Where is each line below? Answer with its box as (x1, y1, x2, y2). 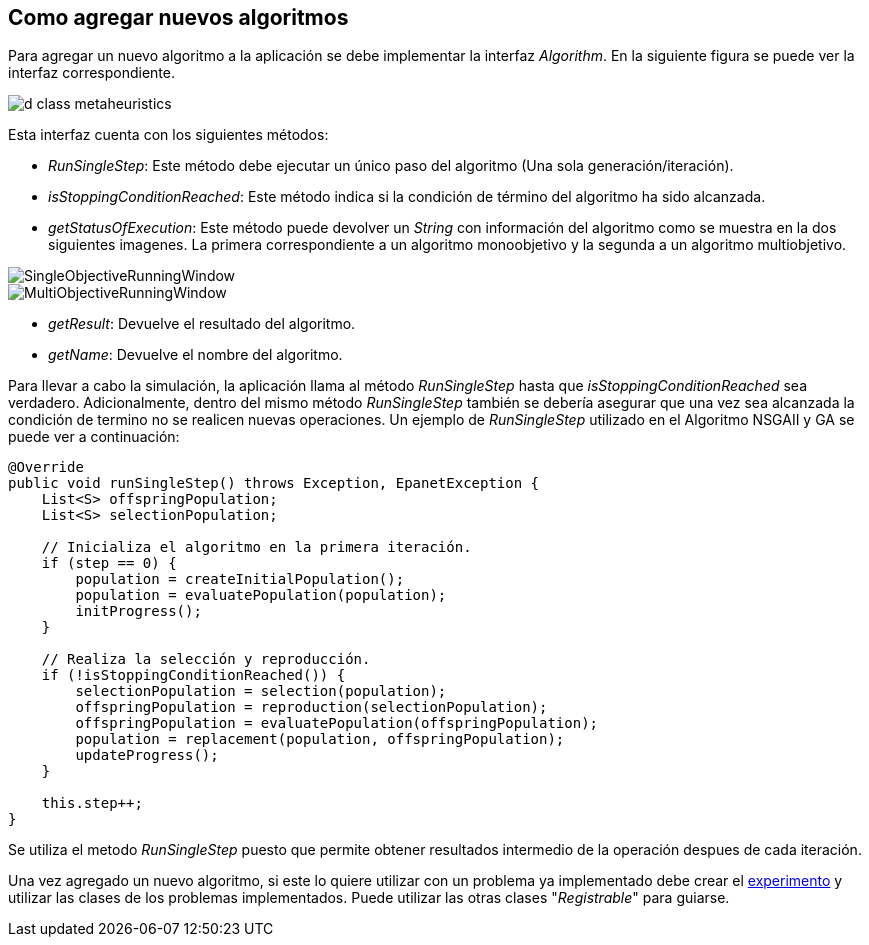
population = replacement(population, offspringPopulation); (75, 731, 565, 748)
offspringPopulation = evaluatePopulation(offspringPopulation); (75, 715, 599, 732)
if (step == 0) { (41, 555, 177, 572)
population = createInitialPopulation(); (75, 571, 405, 588)
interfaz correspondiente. (8, 64, 175, 82)
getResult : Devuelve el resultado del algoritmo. (48, 315, 356, 333)
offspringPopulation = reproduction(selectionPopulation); (75, 699, 548, 716)
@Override (8, 459, 84, 476)
